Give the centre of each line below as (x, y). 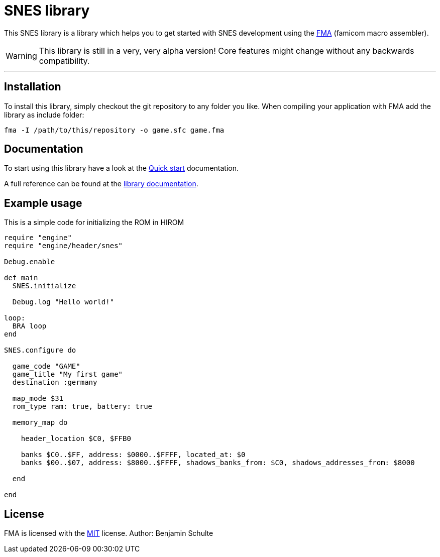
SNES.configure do (40, 350)
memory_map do (40, 423)
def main (21, 278)
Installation (33, 87)
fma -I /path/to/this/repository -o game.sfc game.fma (114, 130)
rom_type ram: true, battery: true (82, 407)
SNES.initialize (44, 286)
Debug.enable (30, 262)
